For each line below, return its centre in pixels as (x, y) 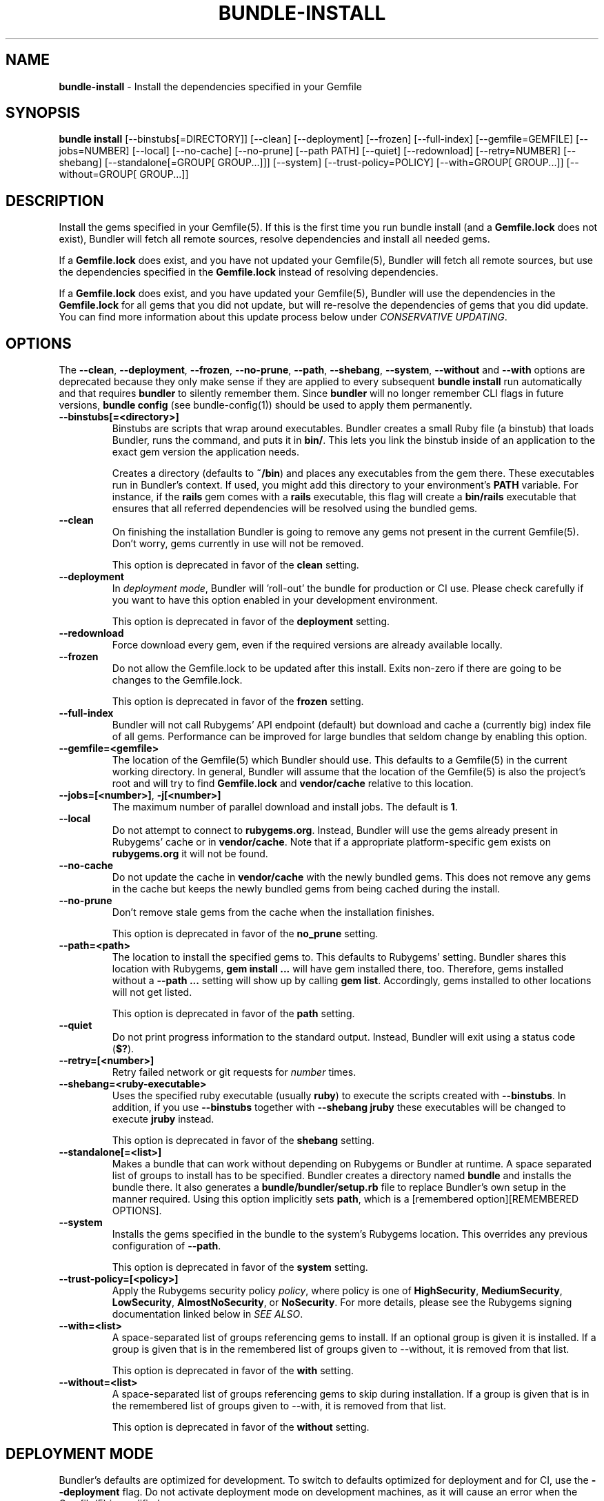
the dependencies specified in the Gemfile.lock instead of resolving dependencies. (249, 272)
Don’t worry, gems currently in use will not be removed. (238, 544)
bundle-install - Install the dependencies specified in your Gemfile (210, 86)
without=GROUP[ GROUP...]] (124, 174)
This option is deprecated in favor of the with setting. (233, 1371)
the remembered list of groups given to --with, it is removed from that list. (279, 1406)
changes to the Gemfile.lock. (177, 680)
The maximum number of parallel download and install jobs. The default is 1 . (285, 807)
